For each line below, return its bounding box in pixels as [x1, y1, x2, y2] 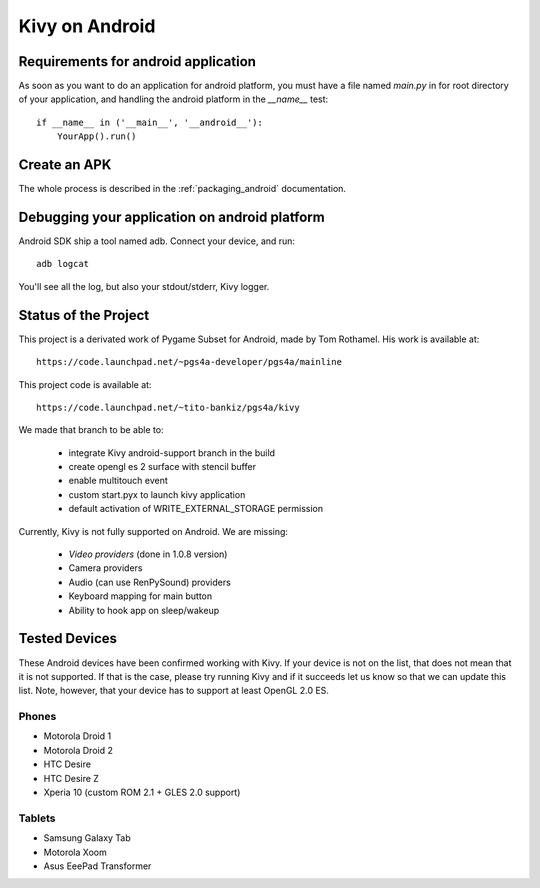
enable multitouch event [68, 475, 169, 487]
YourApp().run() [56, 131, 137, 142]
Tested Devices [18, 630, 118, 647]
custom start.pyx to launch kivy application [68, 488, 246, 500]
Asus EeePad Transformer [43, 860, 152, 872]
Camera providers [68, 562, 143, 574]
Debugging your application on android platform [18, 208, 325, 225]
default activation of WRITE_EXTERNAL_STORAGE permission [68, 503, 324, 515]
